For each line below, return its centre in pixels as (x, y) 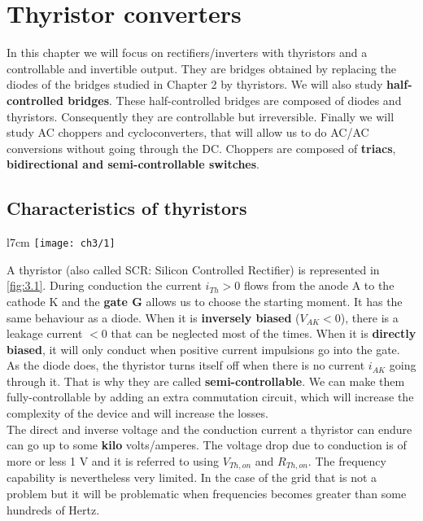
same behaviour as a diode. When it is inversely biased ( (153, 317)
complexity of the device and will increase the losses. (137, 413)
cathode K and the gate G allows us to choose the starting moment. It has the (205, 301)
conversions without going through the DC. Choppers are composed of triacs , (201, 148)
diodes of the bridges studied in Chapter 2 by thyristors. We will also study (195, 84)
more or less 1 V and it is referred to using (113, 460)
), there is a (369, 317)
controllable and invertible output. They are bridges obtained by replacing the (202, 68)
